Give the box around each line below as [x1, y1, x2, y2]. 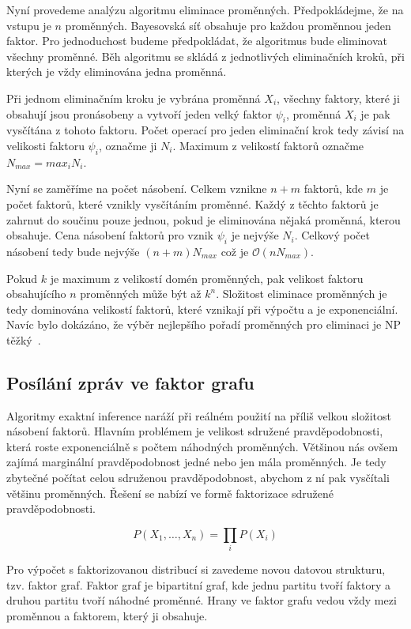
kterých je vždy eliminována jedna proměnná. [6, 63, 227, 80]
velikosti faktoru [6, 137, 85, 153]
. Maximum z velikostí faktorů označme [172, 137, 364, 153]
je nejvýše [231, 227, 279, 243]
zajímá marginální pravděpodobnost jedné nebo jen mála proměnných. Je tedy [6, 454, 386, 470]
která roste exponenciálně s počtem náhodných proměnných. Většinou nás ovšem [6, 438, 398, 454]
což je [221, 243, 249, 259]
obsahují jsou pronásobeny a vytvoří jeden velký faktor [6, 105, 273, 122]
